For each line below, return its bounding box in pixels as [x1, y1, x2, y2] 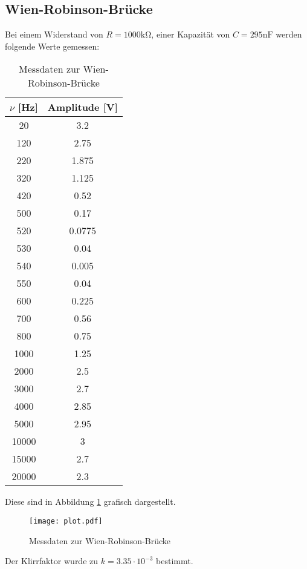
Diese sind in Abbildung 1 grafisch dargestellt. [5, 495, 176, 508]
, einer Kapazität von [151, 28, 230, 41]
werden [276, 28, 302, 41]
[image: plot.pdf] [29, 516, 103, 525]
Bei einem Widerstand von [5, 28, 103, 41]
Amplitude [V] [47, 100, 118, 114]
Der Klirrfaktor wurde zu [5, 554, 99, 567]
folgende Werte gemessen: [5, 39, 100, 52]
